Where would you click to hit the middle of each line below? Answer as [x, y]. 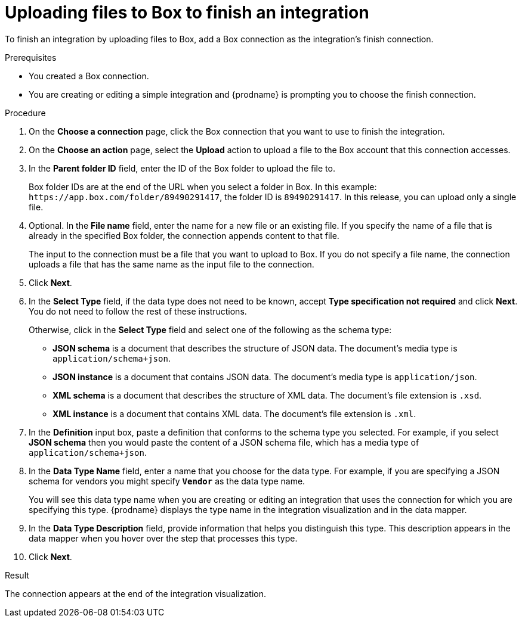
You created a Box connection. [89, 76]
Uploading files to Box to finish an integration [187, 13]
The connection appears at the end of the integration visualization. [135, 593]
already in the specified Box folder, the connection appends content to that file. [184, 235]
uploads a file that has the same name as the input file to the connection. [172, 264]
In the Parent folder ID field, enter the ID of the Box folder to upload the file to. [182, 168]
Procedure [25, 113]
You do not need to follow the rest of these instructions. [138, 311]
